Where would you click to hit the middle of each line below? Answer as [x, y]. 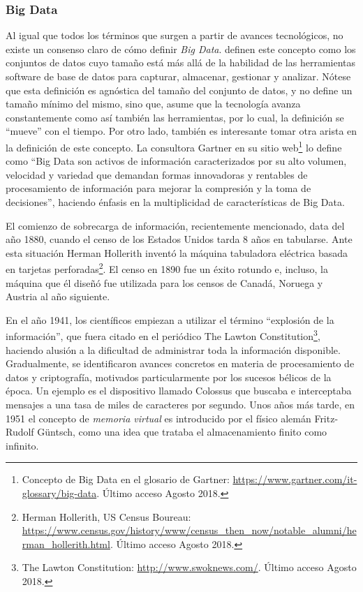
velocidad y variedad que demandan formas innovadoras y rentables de [157, 174]
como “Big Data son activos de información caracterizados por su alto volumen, [176, 161]
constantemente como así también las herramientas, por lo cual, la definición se [175, 117]
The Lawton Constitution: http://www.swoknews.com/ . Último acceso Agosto [189, 567]
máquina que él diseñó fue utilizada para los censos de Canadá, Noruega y [164, 282]
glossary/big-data [59, 493]
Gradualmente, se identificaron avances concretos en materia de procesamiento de [180, 363]
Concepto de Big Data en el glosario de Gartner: [126, 479]
